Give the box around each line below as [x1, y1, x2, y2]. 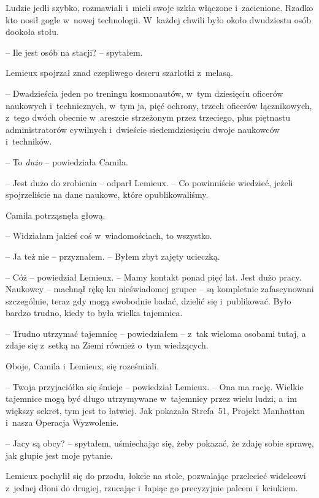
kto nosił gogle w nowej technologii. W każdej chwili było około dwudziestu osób [6, 13, 312, 26]
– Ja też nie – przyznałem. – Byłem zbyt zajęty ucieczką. [6, 249, 220, 262]
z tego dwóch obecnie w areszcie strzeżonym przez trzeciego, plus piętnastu [6, 111, 290, 124]
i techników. [6, 135, 52, 148]
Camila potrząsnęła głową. [6, 208, 106, 221]
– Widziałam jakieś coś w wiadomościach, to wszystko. [6, 229, 212, 242]
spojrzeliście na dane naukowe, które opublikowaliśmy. [6, 188, 209, 201]
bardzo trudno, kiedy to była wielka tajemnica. [6, 306, 183, 319]
